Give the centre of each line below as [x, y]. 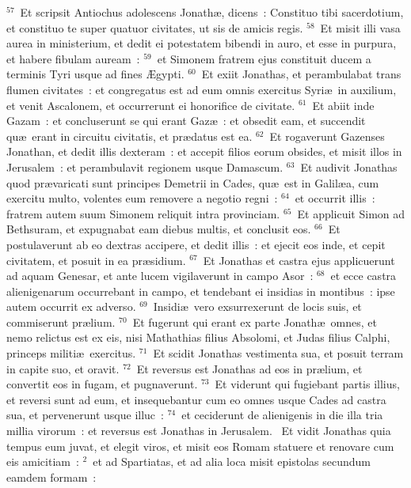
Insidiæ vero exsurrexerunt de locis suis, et [257, 306]
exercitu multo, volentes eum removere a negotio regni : [142, 198]
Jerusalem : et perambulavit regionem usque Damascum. [145, 166]
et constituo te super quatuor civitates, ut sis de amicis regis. [155, 27]
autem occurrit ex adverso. [71, 306]
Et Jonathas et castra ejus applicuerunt [299, 260]
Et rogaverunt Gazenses [327, 136]
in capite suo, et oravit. [63, 368]
